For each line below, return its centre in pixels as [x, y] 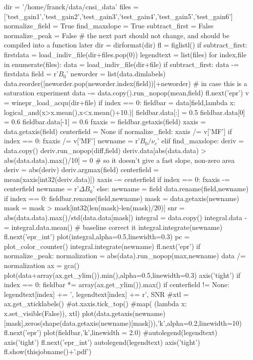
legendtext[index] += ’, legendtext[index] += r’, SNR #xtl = [96, 294]
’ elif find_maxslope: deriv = [201, 141]
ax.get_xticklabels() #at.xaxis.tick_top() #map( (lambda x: [95, 304]
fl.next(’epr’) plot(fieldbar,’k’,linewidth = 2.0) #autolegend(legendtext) [111, 332]
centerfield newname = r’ [42, 189]
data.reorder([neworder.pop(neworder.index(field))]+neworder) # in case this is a [126, 83]
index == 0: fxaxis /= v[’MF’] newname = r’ [72, 141]
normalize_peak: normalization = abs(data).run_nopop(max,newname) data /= [125, 256]
